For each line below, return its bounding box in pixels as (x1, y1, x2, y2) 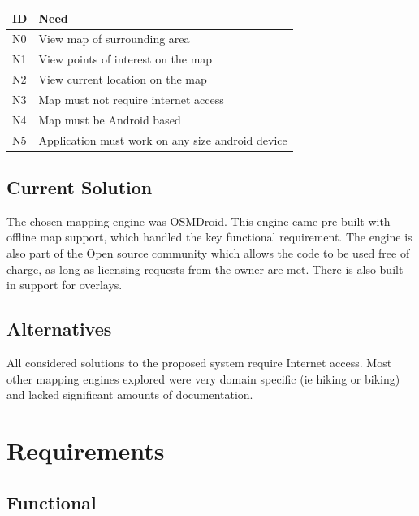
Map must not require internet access (38, 90, 224, 107)
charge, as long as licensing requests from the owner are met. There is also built (6, 260, 404, 277)
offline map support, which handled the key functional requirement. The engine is (6, 228, 413, 245)
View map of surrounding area (38, 30, 190, 47)
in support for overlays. (6, 276, 123, 293)
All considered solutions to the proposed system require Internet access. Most (6, 354, 392, 371)
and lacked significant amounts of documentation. (6, 386, 253, 403)
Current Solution (6, 175, 153, 200)
